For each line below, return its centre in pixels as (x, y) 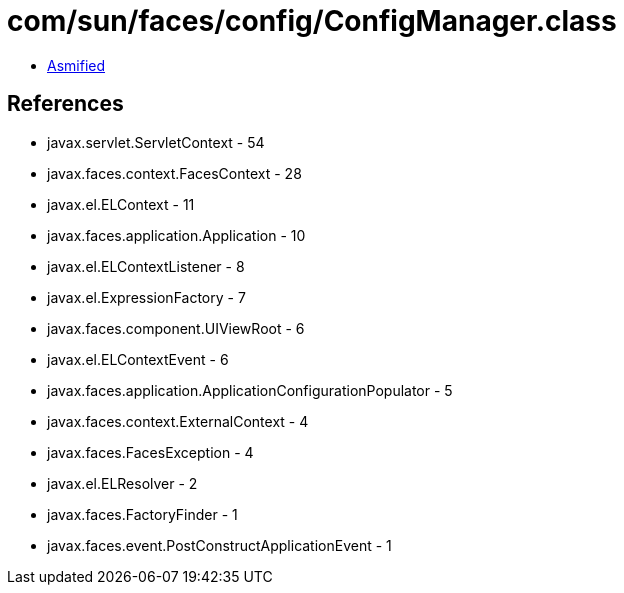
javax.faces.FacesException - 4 (150, 452)
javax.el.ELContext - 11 (121, 204)
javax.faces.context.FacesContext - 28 (174, 173)
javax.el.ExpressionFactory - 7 (146, 297)
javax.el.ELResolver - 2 (122, 483)
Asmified (76, 65)
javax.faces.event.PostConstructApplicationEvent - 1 (219, 545)
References (65, 104)
